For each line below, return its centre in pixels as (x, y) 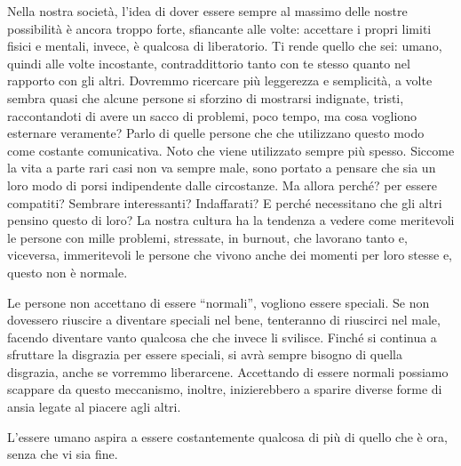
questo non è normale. (68, 272)
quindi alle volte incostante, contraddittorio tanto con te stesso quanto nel (209, 63)
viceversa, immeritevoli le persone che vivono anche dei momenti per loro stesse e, (230, 255)
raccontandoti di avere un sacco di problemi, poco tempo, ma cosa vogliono (212, 115)
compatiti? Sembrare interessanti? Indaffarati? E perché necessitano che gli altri (225, 202)
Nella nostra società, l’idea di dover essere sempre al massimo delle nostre (207, 11)
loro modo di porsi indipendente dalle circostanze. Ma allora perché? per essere (222, 185)
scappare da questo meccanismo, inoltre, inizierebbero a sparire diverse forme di (225, 389)
